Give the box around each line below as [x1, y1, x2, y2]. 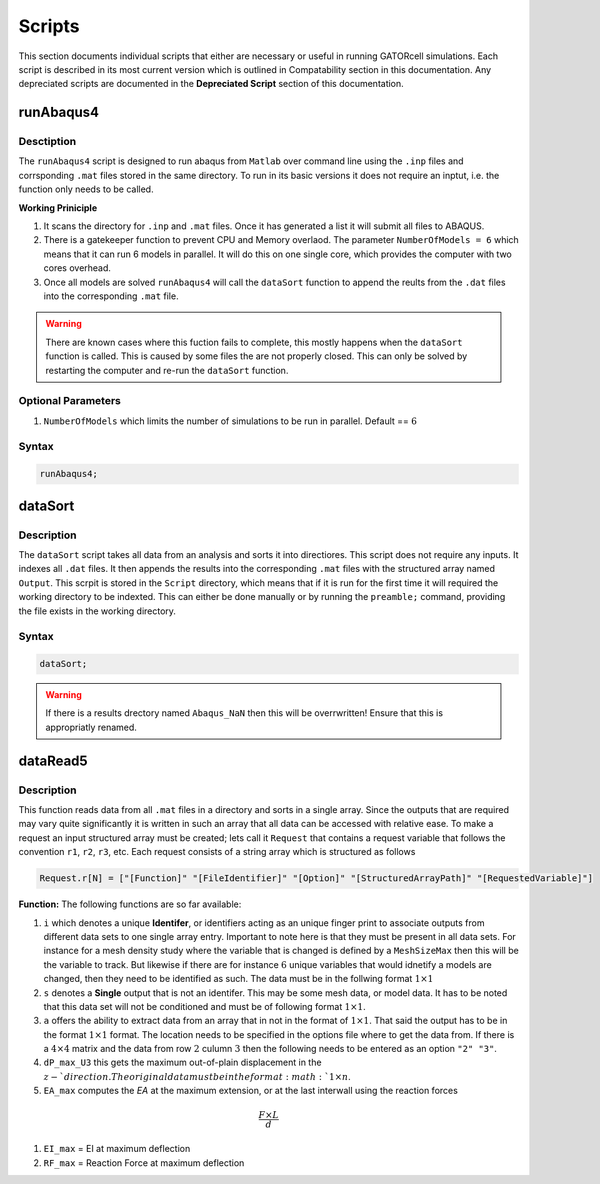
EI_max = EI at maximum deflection [43, 1143, 191, 1155]
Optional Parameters [18, 394, 122, 408]
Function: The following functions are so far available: [18, 898, 242, 910]
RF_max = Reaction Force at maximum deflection [43, 1156, 245, 1169]
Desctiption [18, 135, 77, 149]
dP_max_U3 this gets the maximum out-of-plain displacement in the [43, 1056, 322, 1069]
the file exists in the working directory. [18, 605, 177, 617]
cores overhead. [43, 262, 112, 274]
